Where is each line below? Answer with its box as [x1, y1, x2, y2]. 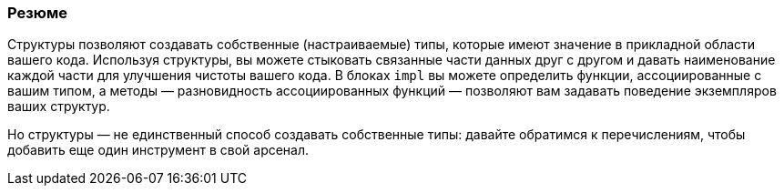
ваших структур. [7, 98, 110, 115]
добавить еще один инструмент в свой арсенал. [7, 142, 310, 158]
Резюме [7, 4, 67, 22]
